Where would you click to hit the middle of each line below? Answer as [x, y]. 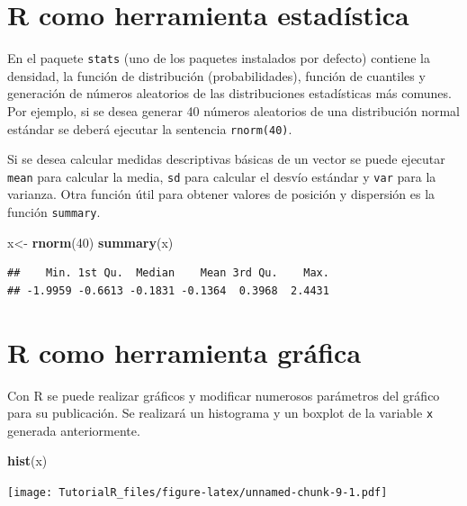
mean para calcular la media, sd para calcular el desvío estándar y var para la [222, 176]
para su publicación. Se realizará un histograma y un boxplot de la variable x [220, 413]
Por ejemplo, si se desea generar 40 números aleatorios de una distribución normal [233, 110]
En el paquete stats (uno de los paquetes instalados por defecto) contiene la [219, 58]
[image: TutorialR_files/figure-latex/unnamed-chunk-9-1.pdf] [198, 493]
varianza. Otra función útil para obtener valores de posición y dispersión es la [221, 194]
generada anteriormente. [74, 430]
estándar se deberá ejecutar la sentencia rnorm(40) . [150, 128]
